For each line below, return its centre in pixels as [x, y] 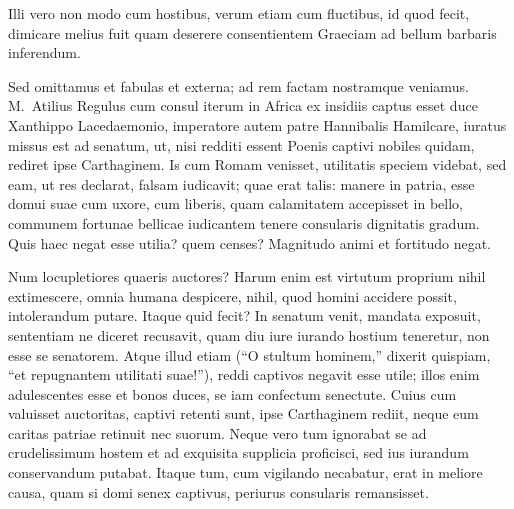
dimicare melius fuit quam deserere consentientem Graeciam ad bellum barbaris [252, 32]
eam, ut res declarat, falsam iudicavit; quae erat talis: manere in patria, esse [241, 183]
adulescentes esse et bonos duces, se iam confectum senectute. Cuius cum [232, 393]
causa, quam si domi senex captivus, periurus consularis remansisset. [218, 491]
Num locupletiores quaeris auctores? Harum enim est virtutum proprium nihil [247, 276]
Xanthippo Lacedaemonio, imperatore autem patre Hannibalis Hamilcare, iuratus [257, 124]
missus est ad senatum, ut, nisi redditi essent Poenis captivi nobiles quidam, [241, 144]
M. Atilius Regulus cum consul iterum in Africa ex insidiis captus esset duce [243, 105]
